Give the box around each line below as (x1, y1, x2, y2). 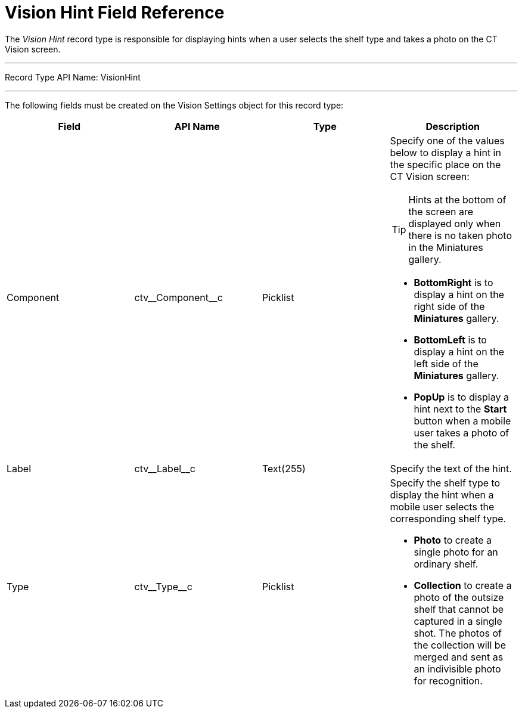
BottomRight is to (414, 276, 493, 289)
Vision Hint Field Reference (5, 2, 225, 23)
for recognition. (414, 674, 483, 687)
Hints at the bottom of (408, 193, 507, 206)
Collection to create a (414, 579, 512, 591)
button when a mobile (414, 414, 511, 427)
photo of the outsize (414, 591, 504, 603)
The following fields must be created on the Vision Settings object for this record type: (5, 100, 344, 110)
